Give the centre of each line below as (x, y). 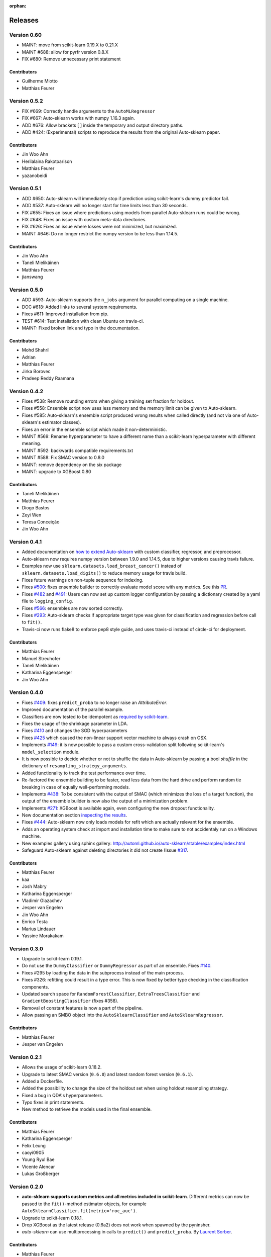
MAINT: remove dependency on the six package (72, 465)
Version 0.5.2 (26, 101)
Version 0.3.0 (26, 949)
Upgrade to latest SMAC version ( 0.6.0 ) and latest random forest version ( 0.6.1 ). (107, 1074)
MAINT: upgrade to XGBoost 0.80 (56, 471)
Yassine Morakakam (43, 936)
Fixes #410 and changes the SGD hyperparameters (75, 731)
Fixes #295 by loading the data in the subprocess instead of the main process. (103, 972)
